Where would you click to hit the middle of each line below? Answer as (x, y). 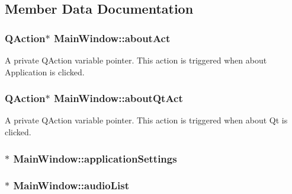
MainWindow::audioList (71, 185)
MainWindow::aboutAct (112, 38)
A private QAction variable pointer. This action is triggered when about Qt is (146, 120)
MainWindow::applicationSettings (95, 158)
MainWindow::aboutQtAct (118, 98)
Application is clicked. (45, 71)
